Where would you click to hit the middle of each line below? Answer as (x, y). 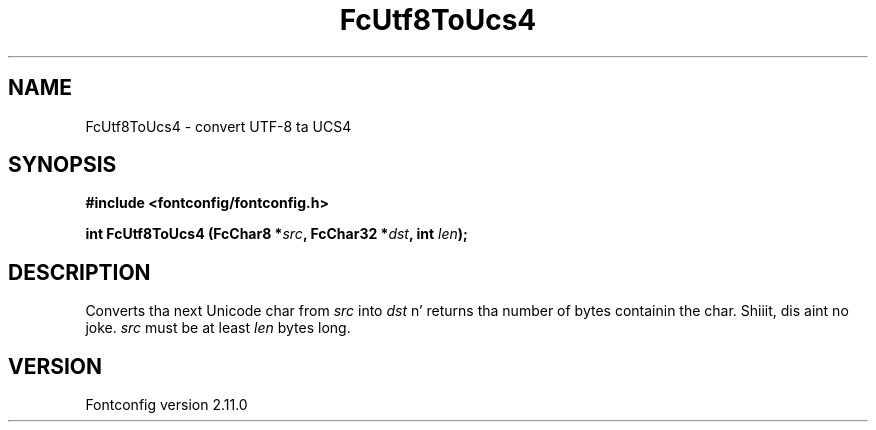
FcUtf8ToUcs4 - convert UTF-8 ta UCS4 (218, 126)
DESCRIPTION (79, 272)
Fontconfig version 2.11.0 (166, 405)
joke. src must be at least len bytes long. (218, 328)
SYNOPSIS (62, 165)
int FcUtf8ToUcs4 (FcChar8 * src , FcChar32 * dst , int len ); (276, 234)
